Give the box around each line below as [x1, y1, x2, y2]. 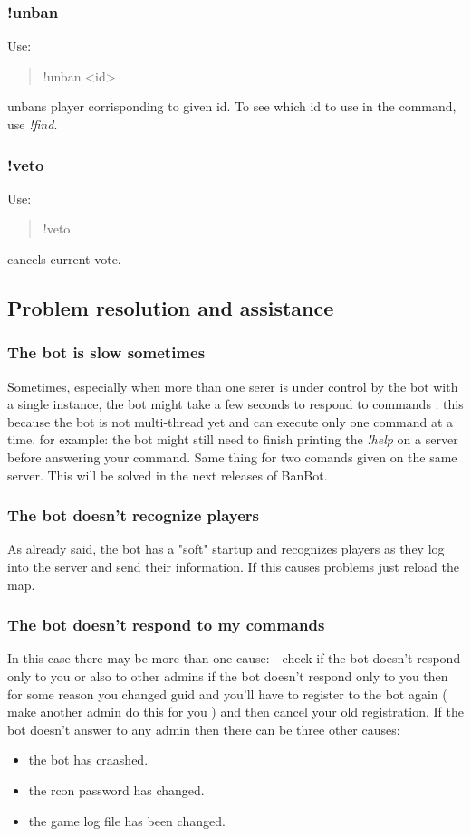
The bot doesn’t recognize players [7, 504, 260, 527]
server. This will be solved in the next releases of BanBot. [7, 465, 328, 484]
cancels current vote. [7, 250, 121, 268]
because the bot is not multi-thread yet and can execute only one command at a [7, 412, 454, 431]
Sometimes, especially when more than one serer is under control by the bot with [7, 376, 458, 395]
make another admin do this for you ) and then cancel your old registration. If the [7, 702, 464, 721]
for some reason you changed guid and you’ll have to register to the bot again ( [7, 684, 447, 703]
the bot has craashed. [28, 750, 149, 769]
